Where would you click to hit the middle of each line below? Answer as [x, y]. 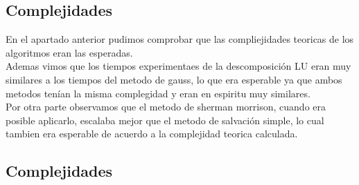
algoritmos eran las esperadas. [69, 52]
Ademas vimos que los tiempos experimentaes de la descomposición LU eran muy [178, 66]
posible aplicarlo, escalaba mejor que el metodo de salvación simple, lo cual [165, 120]
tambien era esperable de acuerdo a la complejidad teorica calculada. [152, 134]
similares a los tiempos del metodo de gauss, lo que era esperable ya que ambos [174, 79]
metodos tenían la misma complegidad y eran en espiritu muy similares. [158, 93]
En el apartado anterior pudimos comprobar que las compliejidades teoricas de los [180, 39]
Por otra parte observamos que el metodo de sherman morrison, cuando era [166, 107]
